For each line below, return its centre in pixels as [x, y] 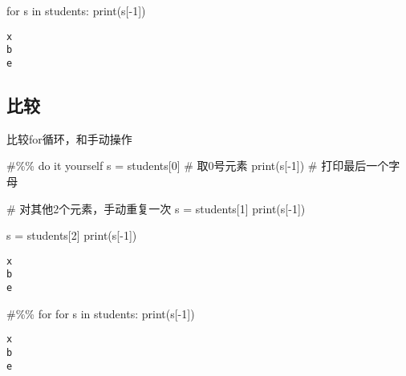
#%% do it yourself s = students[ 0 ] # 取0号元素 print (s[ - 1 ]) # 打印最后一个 [198, 166]
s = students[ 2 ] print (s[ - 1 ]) [72, 235]
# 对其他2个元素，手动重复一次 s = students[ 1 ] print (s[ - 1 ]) [156, 208]
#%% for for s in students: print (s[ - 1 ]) [101, 313]
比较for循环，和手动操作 [69, 138]
